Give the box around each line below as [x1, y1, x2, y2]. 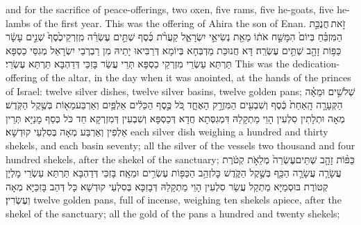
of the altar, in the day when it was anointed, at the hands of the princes [40, 69, 351, 84]
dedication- [292, 56, 340, 71]
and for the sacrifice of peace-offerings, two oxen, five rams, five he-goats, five [6, 2, 334, 16]
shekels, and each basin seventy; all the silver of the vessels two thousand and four [6, 137, 355, 152]
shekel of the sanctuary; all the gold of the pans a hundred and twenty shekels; [6, 206, 340, 220]
